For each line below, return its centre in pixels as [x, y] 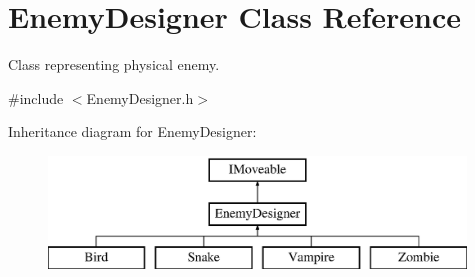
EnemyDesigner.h [140, 97]
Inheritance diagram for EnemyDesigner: [132, 131]
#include [36, 97]
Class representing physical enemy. [114, 64]
